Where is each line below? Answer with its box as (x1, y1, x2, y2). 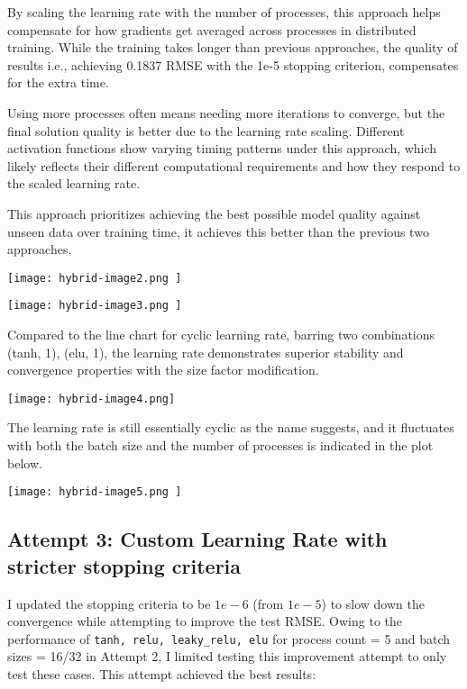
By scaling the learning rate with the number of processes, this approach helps (7, 3, 441, 21)
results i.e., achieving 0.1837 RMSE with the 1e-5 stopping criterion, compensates (7, 55, 459, 74)
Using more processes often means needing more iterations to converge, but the (7, 103, 445, 122)
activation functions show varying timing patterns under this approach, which (7, 139, 437, 158)
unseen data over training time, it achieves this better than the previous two (7, 222, 429, 240)
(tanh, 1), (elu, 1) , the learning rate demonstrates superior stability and (7, 342, 404, 361)
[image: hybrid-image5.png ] (7, 485, 182, 499)
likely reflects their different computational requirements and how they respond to (7, 156, 461, 175)
